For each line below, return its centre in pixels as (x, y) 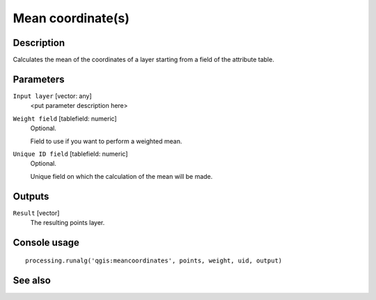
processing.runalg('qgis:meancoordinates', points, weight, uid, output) (154, 261)
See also (32, 281)
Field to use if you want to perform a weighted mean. (106, 141)
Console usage (46, 243)
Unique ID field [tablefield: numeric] (70, 154)
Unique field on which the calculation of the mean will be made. (122, 176)
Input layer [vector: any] (52, 96)
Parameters (39, 79)
